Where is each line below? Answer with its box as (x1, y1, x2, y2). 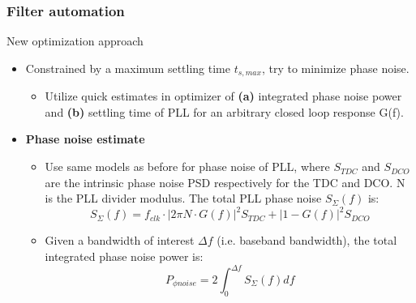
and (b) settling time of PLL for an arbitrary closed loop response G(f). (45, 103, 404, 120)
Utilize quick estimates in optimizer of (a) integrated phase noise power (45, 87, 402, 105)
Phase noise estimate (25, 130, 145, 147)
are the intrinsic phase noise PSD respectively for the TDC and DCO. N (45, 173, 405, 190)
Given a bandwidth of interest (45, 232, 195, 249)
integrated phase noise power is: (45, 247, 204, 264)
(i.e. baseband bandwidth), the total (217, 232, 397, 249)
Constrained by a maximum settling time (25, 59, 230, 76)
